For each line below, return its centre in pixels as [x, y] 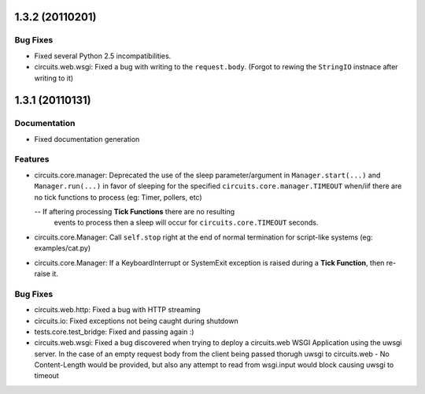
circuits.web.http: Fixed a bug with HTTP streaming [117, 310]
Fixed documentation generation [87, 139]
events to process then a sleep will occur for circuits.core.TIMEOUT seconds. [186, 223]
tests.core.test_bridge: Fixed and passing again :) [114, 332]
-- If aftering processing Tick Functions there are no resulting [135, 212]
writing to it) [54, 78]
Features [32, 159]
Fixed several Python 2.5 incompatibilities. [103, 56]
